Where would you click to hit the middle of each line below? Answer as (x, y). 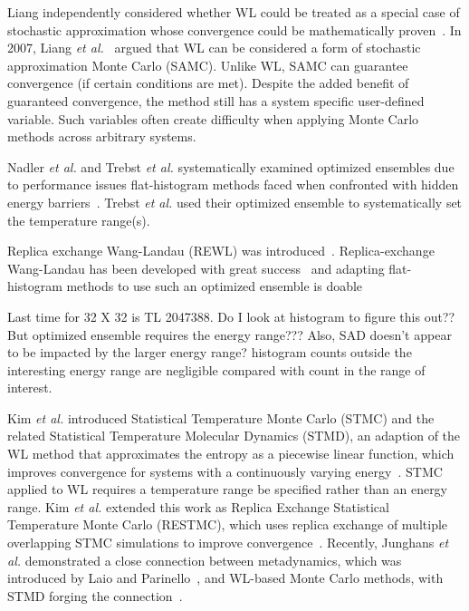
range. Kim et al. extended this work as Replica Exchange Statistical (198, 506)
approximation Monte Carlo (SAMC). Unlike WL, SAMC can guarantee (208, 65)
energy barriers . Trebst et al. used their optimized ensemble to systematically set (235, 202)
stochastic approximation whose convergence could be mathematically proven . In (234, 29)
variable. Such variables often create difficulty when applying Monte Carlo (213, 118)
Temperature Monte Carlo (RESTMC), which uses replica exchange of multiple (228, 524)
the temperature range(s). (79, 220)
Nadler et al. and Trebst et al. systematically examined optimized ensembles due (231, 166)
